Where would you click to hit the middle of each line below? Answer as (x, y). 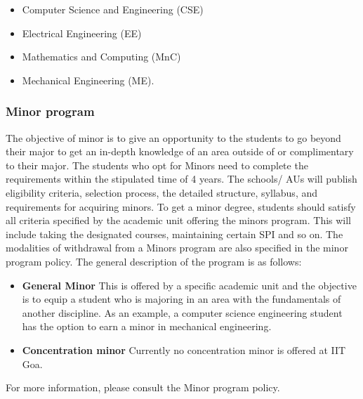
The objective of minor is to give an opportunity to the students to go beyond (173, 137)
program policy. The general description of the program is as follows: (154, 261)
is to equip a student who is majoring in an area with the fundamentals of (181, 299)
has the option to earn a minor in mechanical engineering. (147, 326)
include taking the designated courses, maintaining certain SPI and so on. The (174, 234)
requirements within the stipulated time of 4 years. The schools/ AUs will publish (181, 179)
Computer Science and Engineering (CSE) (113, 9)
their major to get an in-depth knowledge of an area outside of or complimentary (180, 151)
